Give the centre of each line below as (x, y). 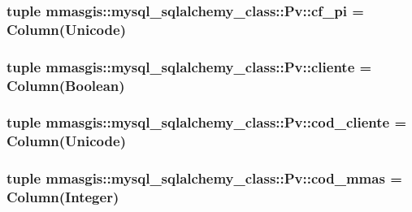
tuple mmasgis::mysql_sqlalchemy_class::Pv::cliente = (189, 66)
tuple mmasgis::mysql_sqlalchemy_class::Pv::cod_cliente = (207, 122)
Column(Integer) (63, 197)
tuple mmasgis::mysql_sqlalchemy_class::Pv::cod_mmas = (204, 178)
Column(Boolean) (66, 85)
